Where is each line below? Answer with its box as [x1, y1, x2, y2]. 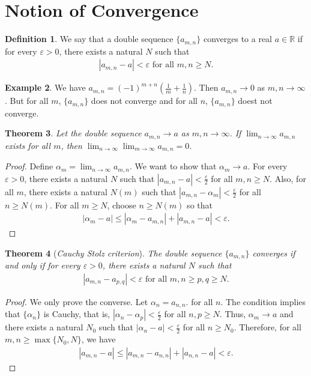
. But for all [5, 94, 49, 107]
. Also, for [270, 172, 306, 184]
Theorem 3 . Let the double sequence [5, 127, 142, 139]
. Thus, [219, 308, 246, 320]
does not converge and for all [91, 94, 198, 107]
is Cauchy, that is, [43, 308, 110, 320]
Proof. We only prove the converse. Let [5, 295, 148, 308]
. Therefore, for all [234, 321, 301, 333]
